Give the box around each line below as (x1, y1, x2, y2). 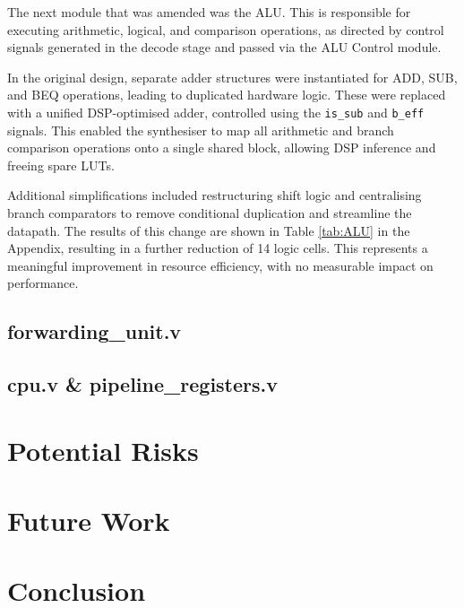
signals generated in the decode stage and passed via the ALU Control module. (7, 38, 442, 56)
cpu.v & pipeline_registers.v (7, 370, 278, 398)
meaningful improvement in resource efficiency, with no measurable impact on (7, 256, 434, 274)
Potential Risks (7, 431, 199, 468)
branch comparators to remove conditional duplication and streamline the (7, 204, 412, 221)
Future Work (7, 502, 170, 539)
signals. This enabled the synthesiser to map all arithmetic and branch (7, 120, 394, 139)
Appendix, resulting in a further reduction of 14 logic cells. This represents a (7, 239, 428, 257)
